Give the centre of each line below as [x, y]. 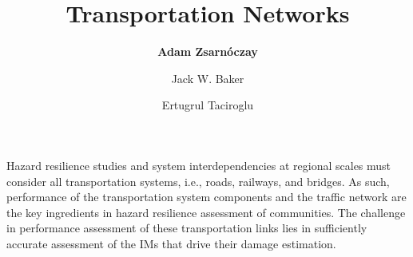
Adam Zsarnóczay [208, 51]
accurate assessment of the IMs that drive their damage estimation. [171, 243]
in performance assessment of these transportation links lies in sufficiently [187, 228]
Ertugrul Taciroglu [208, 105]
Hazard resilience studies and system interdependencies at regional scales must [199, 165]
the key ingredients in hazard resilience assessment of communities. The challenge [206, 212]
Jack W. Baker [208, 78]
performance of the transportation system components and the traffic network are [206, 197]
